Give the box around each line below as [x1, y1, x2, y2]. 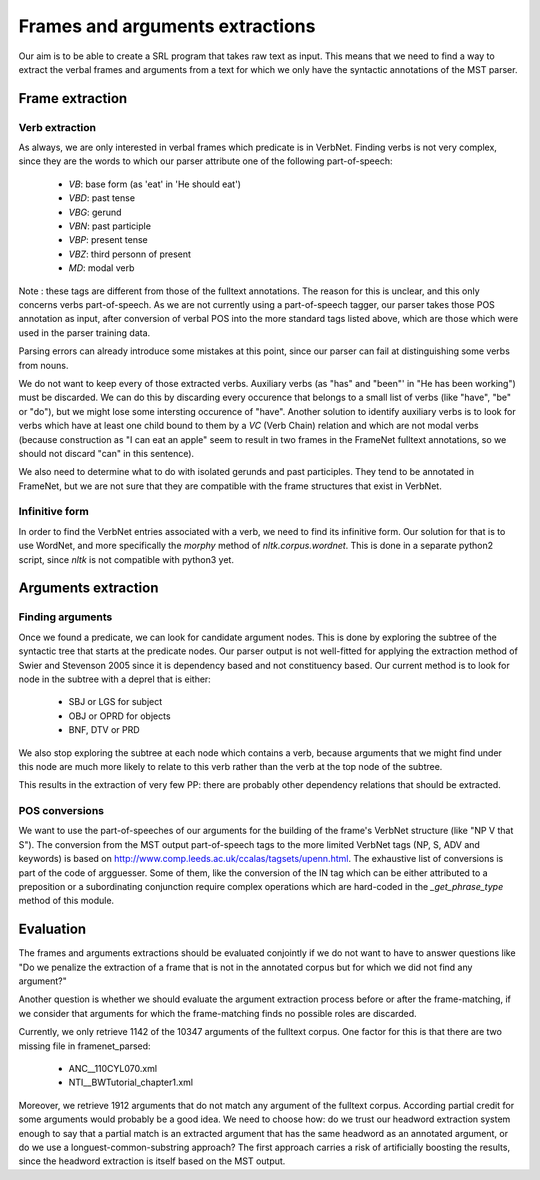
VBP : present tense [68, 234, 149, 246]
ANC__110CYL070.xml [68, 1063, 158, 1075]
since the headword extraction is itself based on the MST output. [18, 1155, 286, 1167]
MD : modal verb [68, 262, 135, 274]
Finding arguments [18, 610, 113, 624]
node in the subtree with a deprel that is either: [18, 673, 212, 685]
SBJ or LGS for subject [68, 696, 163, 708]
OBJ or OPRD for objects [68, 710, 171, 722]
